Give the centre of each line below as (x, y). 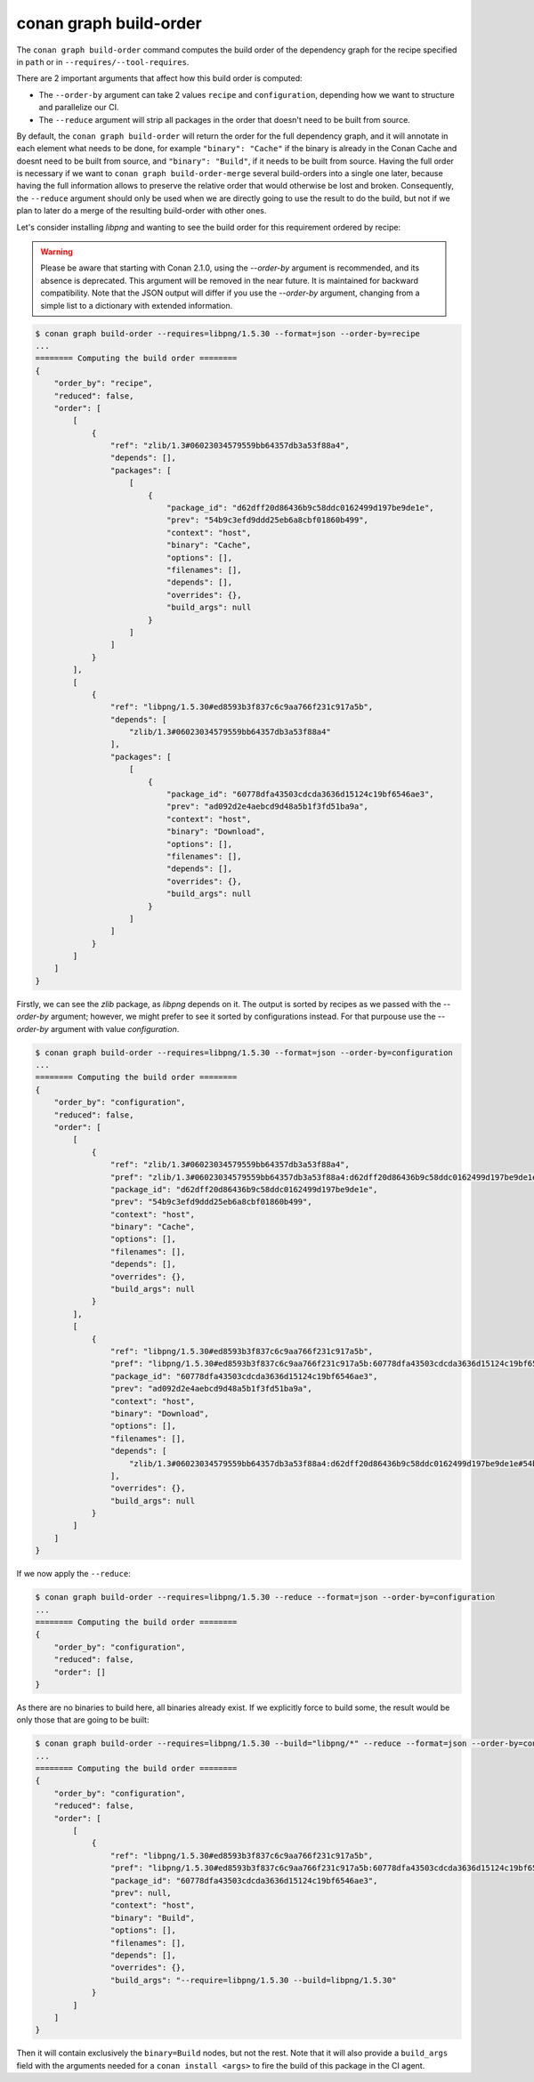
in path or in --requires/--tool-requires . (103, 61)
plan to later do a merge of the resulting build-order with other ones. (142, 211)
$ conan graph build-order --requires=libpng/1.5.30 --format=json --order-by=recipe (227, 333)
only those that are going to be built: (83, 1720)
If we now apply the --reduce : (73, 1574)
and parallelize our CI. (79, 108)
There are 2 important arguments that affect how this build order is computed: (159, 78)
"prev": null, (141, 1893)
